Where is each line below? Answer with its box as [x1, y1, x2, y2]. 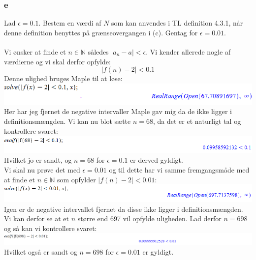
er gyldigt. [142, 247, 174, 257]
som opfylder [57, 174, 96, 184]
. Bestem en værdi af [38, 18, 101, 28]
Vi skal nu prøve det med [4, 165, 80, 175]
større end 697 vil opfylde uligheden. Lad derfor [77, 213, 222, 224]
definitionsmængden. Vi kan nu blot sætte [4, 116, 131, 126]
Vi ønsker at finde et [4, 47, 66, 57]
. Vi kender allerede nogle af [146, 47, 231, 57]
